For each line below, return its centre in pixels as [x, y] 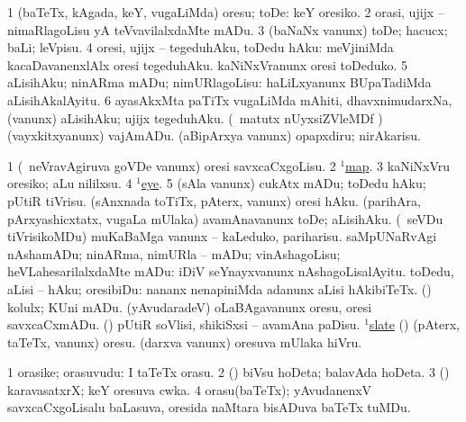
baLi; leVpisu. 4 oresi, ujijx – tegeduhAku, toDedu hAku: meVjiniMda [201, 47]
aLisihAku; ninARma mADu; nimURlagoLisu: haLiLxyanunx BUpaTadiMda [219, 82]
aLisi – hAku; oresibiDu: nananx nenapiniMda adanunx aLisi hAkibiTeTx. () [219, 288]
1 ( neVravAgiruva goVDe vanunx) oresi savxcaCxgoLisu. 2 [172, 165]
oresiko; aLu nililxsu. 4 [70, 183]
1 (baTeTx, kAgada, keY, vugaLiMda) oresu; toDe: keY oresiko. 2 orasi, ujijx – [226, 12]
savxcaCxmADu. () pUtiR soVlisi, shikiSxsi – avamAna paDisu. [184, 324]
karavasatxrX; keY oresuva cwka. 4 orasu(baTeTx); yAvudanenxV [190, 389]
